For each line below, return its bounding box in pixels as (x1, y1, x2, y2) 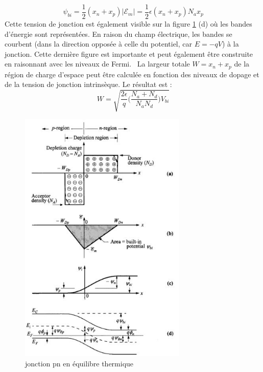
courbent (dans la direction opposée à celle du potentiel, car (5, 38, 192, 49)
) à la (222, 38, 239, 49)
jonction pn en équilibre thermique (25, 358, 134, 368)
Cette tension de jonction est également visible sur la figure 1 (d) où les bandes (5, 18, 252, 29)
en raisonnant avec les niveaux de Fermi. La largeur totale (5, 58, 190, 69)
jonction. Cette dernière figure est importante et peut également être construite (5, 48, 253, 59)
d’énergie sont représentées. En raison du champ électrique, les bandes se (5, 28, 232, 39)
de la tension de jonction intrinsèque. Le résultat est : (5, 79, 172, 90)
